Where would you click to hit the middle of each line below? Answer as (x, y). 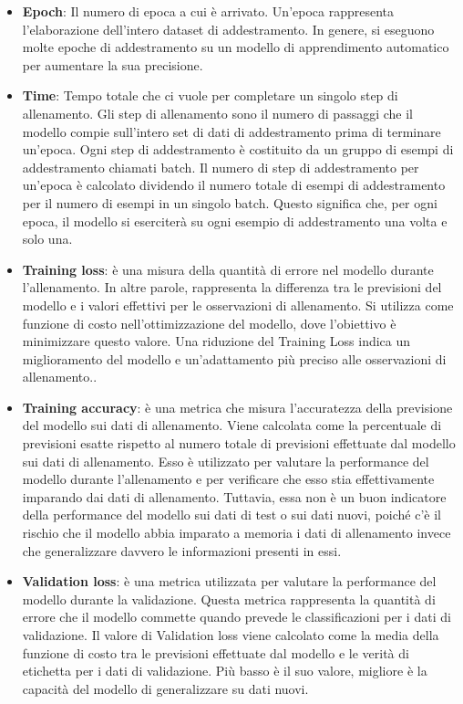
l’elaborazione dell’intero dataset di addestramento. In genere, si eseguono (228, 29)
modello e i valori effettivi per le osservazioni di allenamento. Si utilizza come (238, 305)
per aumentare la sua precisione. (113, 64)
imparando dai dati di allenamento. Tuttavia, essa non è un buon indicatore (234, 496)
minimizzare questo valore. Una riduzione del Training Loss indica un (216, 341)
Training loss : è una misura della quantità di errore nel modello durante (228, 269)
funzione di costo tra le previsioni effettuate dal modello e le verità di (216, 652)
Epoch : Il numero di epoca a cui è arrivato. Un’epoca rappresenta (208, 11)
